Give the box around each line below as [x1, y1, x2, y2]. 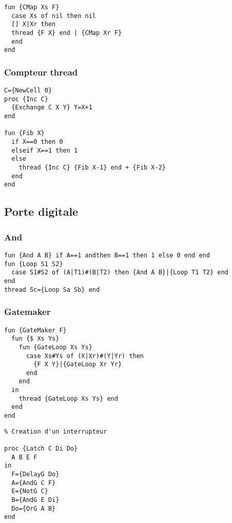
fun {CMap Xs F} [4, 4, 60, 11]
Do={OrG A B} [11, 505, 56, 512]
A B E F [11, 453, 37, 461]
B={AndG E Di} [11, 496, 60, 503]
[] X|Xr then [11, 21, 56, 28]
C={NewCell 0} [4, 87, 52, 95]
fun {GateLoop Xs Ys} [18, 343, 92, 351]
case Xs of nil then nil [11, 12, 96, 20]
